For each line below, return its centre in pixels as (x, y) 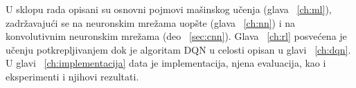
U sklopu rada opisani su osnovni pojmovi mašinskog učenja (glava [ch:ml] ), (169, 9)
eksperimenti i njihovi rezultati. (72, 76)
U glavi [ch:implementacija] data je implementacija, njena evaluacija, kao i (166, 63)
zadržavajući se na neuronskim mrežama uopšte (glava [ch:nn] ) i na (151, 22)
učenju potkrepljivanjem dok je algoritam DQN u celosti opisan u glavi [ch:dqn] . (178, 49)
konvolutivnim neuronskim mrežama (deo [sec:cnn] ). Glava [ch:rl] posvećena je (176, 36)
